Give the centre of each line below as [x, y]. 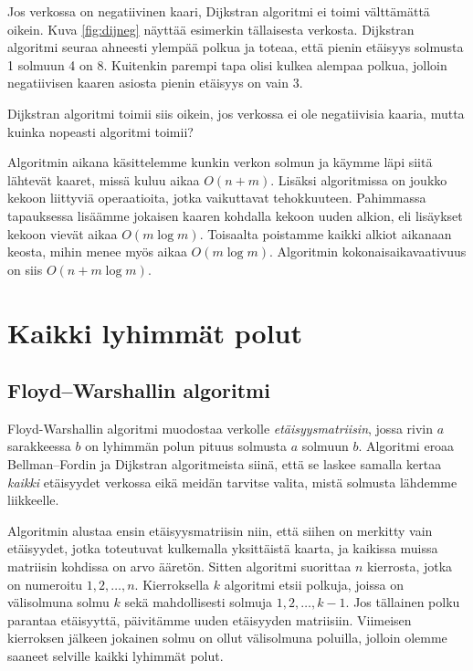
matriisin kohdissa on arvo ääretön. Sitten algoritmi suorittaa [179, 566]
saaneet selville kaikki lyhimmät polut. [116, 656]
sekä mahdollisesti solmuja [199, 602]
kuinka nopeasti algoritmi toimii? [100, 131]
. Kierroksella [172, 584]
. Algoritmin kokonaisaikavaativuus [368, 252]
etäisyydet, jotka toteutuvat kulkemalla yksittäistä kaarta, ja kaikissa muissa [223, 548]
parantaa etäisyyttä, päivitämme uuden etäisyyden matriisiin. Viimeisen [210, 619]
